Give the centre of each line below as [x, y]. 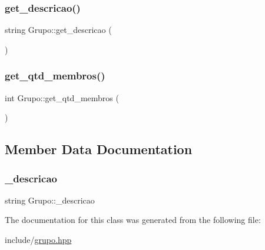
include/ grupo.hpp [38, 239]
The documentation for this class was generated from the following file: [133, 220]
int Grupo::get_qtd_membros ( [62, 97]
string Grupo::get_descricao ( [58, 30]
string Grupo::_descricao [50, 200]
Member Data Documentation [99, 149]
